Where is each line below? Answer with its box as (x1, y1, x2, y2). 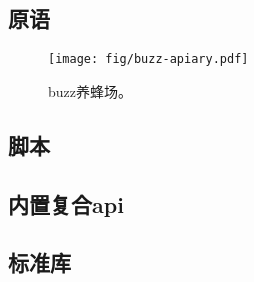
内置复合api (8, 188, 124, 219)
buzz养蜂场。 (48, 80, 132, 101)
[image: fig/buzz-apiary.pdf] (48, 52, 249, 67)
